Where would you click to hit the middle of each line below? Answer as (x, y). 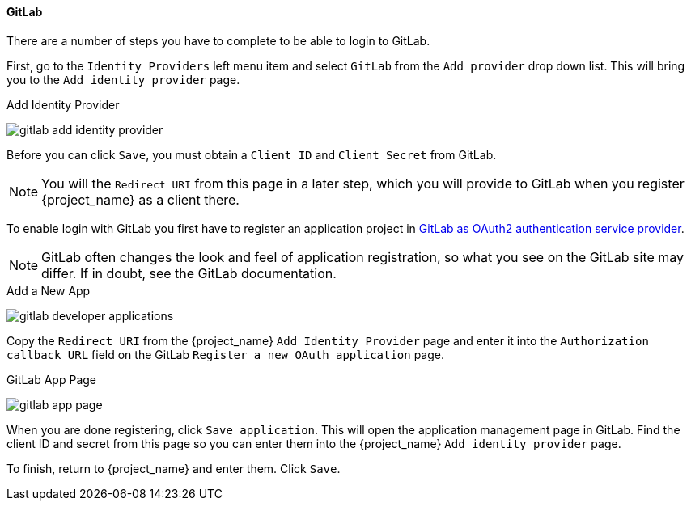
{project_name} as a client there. (140, 199)
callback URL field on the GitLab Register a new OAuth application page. (226, 354)
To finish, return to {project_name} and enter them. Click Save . (174, 468)
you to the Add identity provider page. (123, 79)
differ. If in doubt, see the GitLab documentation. (189, 273)
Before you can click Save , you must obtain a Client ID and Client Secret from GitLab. (252, 154)
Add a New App (49, 290)
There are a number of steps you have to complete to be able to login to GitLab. (218, 40)
